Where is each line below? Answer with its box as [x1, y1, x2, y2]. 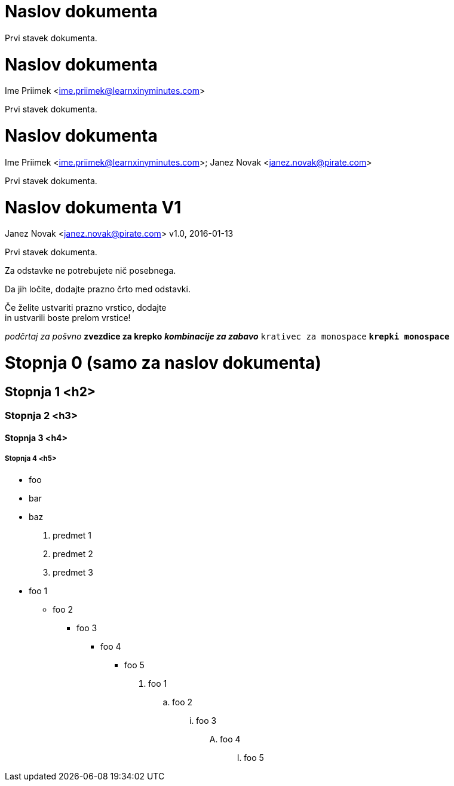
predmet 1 [53, 530, 91, 540]
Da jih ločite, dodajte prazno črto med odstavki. [5, 284, 191, 295]
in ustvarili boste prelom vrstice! [5, 313, 131, 323]
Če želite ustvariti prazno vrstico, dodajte [5, 302, 167, 313]
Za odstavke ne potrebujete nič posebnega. [5, 265, 176, 276]
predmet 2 [53, 548, 93, 559]
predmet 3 [53, 567, 93, 577]
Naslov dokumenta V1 [5, 197, 182, 218]
